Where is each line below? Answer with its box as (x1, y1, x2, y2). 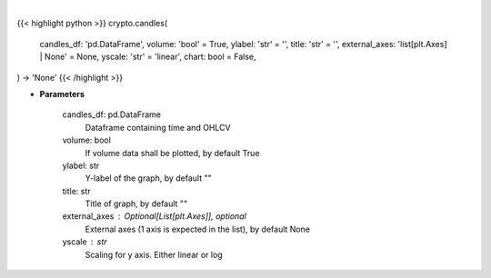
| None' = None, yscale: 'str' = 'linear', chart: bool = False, (39, 51, 256, 63)
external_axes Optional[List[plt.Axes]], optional (62, 211, 247, 222)
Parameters (39, 88, 85, 99)
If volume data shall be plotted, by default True (85, 147, 260, 158)
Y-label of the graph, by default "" (85, 173, 213, 184)
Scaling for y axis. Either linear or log (85, 249, 223, 260)
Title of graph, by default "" (85, 198, 188, 209)
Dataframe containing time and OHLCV (85, 122, 231, 133)
